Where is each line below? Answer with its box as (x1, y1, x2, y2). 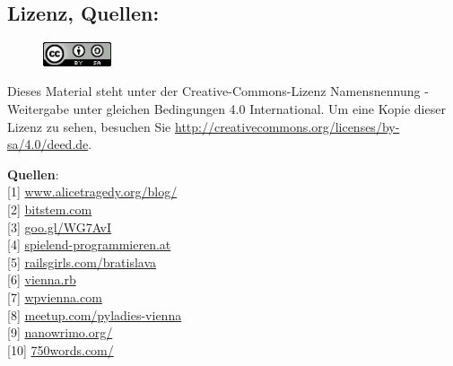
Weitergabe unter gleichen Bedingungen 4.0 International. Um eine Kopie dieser (7, 100, 446, 118)
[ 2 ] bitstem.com (7, 199, 92, 218)
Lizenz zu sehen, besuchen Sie (7, 117, 171, 135)
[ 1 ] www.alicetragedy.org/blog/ (7, 182, 178, 201)
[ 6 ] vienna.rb (7, 270, 76, 289)
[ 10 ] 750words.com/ (7, 340, 114, 359)
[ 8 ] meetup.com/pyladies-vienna (7, 305, 182, 324)
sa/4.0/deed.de (7, 135, 89, 153)
